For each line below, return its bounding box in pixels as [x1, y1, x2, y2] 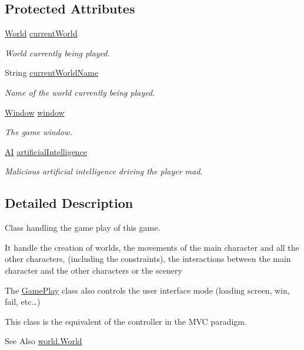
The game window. [5, 126, 72, 138]
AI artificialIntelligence [5, 145, 88, 157]
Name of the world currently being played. [5, 86, 155, 98]
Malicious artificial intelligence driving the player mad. [5, 165, 203, 177]
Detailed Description [5, 194, 133, 212]
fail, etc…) [5, 295, 41, 308]
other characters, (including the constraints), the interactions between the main [5, 253, 291, 265]
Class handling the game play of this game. [5, 221, 161, 234]
